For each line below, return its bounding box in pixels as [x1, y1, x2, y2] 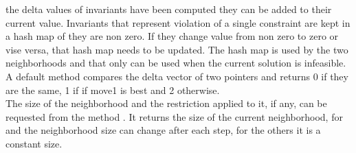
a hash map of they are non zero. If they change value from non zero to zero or [5, 29, 339, 43]
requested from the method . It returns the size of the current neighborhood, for [5, 109, 343, 123]
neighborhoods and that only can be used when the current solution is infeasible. [5, 56, 346, 70]
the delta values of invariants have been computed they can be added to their [5, 2, 332, 16]
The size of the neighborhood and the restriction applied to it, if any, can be [5, 96, 327, 110]
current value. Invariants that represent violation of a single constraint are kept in [5, 15, 351, 30]
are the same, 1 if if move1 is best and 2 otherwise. [5, 82, 220, 97]
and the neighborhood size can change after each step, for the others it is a [5, 123, 321, 137]
